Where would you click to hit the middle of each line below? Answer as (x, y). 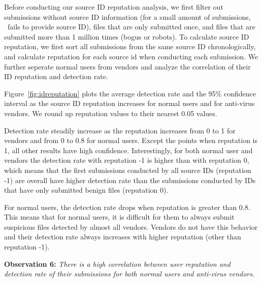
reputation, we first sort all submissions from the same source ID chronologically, (130, 46)
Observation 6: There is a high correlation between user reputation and (117, 263)
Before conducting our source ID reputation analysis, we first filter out (114, 7)
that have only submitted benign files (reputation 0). (86, 190)
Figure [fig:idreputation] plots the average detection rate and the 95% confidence (130, 93)
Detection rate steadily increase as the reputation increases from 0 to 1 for (120, 130)
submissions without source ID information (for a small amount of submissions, (127, 16)
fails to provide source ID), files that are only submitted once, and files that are (131, 27)
